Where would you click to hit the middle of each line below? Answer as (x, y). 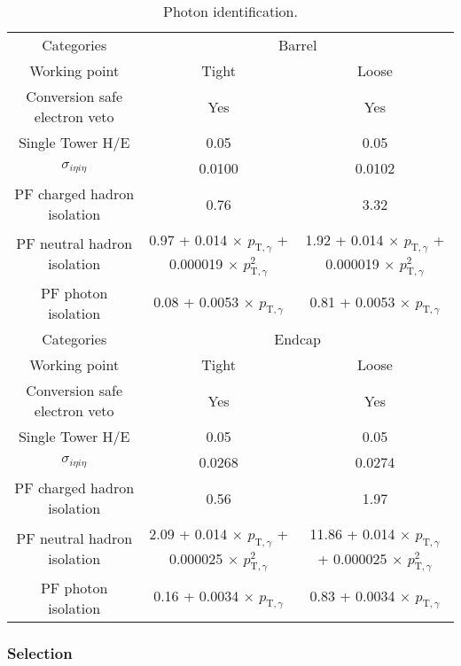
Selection (40, 652)
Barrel (297, 45)
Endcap (298, 339)
